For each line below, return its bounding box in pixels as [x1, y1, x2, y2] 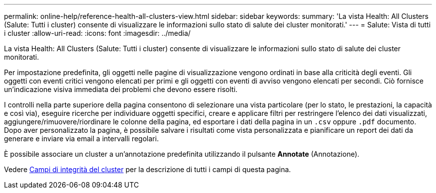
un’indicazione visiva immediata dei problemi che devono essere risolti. [4, 85, 238, 94]
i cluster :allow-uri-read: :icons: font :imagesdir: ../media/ [4, 29, 191, 37]
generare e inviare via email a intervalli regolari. [4, 134, 159, 143]
